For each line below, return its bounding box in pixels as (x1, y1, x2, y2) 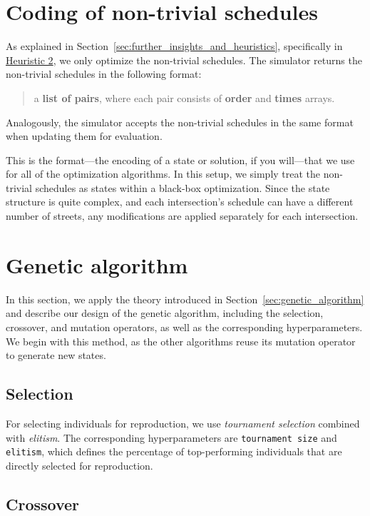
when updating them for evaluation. (6, 128, 163, 143)
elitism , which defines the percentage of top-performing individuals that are (6, 444, 342, 459)
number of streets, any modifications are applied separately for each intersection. (6, 208, 359, 223)
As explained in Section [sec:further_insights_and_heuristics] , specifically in (6, 39, 343, 54)
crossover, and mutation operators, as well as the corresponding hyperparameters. (6, 319, 363, 334)
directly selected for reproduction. (6, 457, 153, 472)
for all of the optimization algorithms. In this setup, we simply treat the (6, 166, 321, 181)
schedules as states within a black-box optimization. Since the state (35, 180, 330, 195)
